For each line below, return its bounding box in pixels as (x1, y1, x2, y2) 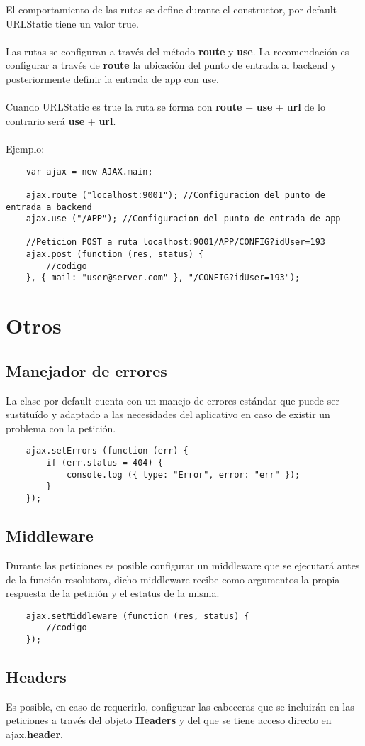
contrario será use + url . (6, 113, 116, 128)
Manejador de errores (6, 359, 167, 381)
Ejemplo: (6, 141, 45, 155)
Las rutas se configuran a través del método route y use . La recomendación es (6, 43, 349, 58)
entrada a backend (6, 202, 92, 212)
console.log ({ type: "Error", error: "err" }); (66, 469, 301, 480)
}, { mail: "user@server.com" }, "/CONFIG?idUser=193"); (26, 273, 301, 283)
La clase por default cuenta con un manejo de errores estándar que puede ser (6, 393, 339, 407)
